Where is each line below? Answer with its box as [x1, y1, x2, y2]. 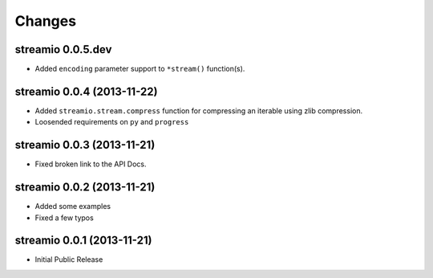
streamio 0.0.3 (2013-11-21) [14, 138, 156, 152]
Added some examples [34, 202, 111, 211]
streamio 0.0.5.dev [14, 43, 112, 56]
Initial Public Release [34, 255, 103, 264]
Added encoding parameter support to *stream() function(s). [34, 64, 245, 74]
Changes [14, 12, 76, 30]
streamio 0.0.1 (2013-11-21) [14, 234, 152, 247]
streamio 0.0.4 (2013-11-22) [14, 84, 158, 98]
